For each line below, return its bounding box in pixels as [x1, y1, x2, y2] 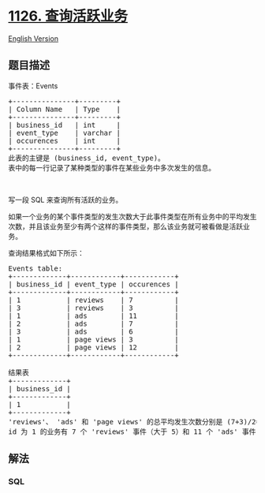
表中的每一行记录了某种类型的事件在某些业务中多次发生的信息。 [8, 163, 215, 172]
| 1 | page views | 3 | [8, 334, 179, 344]
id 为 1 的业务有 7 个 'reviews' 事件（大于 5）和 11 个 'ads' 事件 [8, 427, 256, 436]
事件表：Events [8, 80, 58, 91]
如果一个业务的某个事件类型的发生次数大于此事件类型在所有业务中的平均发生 [8, 211, 257, 221]
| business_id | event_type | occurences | [8, 279, 179, 289]
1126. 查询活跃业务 [8, 7, 129, 25]
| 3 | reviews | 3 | [8, 303, 179, 312]
